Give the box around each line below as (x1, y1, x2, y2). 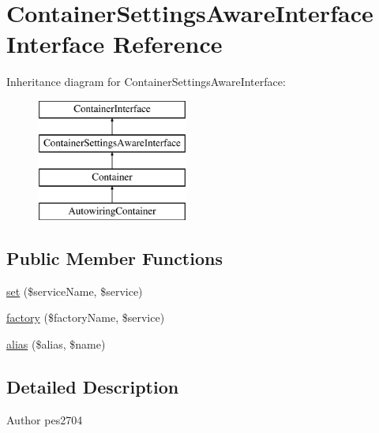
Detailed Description (6, 375, 179, 399)
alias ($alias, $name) (6, 336, 106, 353)
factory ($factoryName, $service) (6, 309, 165, 326)
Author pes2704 (6, 411, 83, 427)
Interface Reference (6, 28, 223, 60)
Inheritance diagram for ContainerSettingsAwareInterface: (6, 73, 286, 90)
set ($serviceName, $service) (6, 282, 143, 299)
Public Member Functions (6, 246, 223, 271)
